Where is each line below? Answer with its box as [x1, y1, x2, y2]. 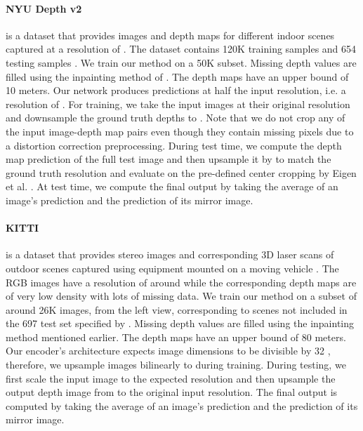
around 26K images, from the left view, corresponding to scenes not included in [6, 302, 348, 317]
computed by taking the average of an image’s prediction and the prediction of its [6, 398, 358, 413]
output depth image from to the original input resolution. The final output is [6, 385, 338, 399]
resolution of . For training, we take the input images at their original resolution [6, 96, 350, 111]
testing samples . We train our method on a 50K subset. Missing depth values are [6, 55, 357, 69]
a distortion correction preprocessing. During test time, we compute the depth [6, 138, 342, 152]
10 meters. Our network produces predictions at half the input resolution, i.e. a [6, 83, 346, 98]
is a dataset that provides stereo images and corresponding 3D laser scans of [6, 247, 334, 262]
